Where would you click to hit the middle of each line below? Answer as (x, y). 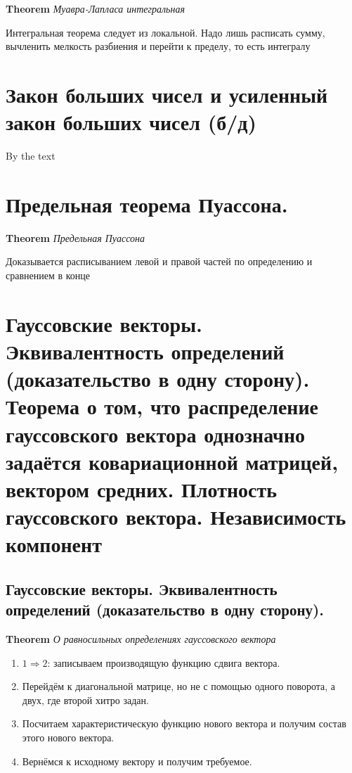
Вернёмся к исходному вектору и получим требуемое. (137, 761)
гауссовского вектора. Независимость (176, 517)
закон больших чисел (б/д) (131, 122)
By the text (31, 156)
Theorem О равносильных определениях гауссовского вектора (141, 639)
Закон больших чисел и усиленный (167, 94)
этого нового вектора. (68, 737)
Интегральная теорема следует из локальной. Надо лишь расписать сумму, (165, 32)
